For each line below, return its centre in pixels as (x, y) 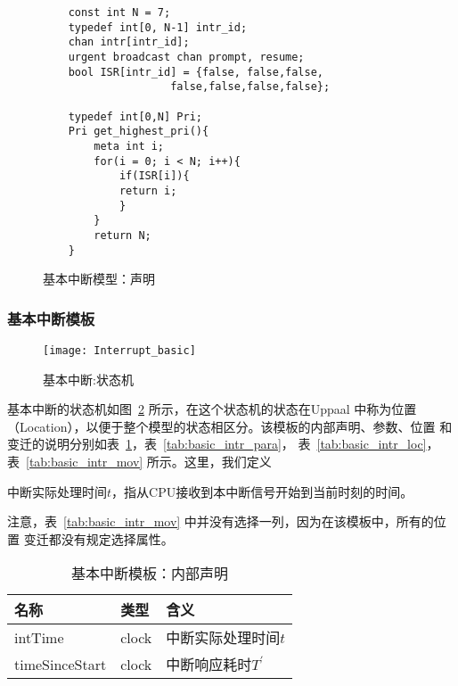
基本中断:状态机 (88, 379)
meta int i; (129, 146)
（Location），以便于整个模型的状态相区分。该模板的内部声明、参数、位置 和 (230, 426)
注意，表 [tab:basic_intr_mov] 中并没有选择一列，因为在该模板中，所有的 (221, 521)
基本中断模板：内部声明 (150, 574)
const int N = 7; (119, 12)
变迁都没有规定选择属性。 (98, 538)
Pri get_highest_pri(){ (139, 132)
